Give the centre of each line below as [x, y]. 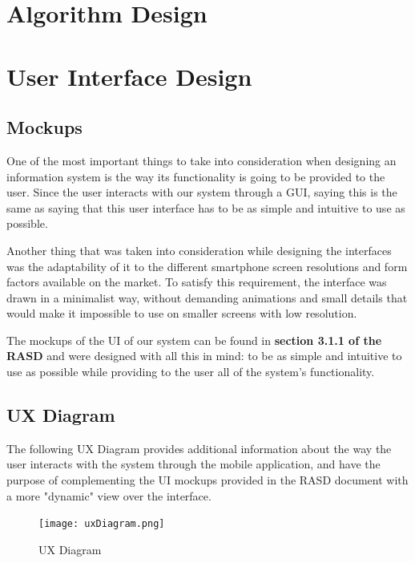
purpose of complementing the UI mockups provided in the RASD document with [207, 480]
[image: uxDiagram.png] [102, 524]
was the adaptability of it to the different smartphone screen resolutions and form [207, 266]
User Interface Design [129, 76]
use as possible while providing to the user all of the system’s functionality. [191, 372]
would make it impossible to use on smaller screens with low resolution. [182, 313]
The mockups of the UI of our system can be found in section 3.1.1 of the [194, 340]
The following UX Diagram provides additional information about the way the [199, 448]
